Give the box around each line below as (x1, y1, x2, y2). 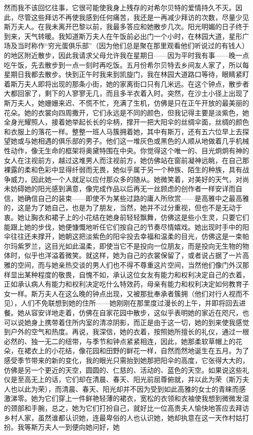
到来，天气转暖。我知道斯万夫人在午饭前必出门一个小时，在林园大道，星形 (4, 31, 242, 41)
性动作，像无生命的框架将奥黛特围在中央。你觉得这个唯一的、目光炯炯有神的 (4, 145, 249, 155)
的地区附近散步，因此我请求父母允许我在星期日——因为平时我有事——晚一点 (4, 50, 249, 60)
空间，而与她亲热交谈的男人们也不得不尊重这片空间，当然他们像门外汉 (17, 260, 242, 270)
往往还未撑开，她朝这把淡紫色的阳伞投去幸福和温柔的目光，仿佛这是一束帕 (10, 231, 249, 241)
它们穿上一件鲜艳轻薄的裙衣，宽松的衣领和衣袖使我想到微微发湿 (44, 393, 249, 403)
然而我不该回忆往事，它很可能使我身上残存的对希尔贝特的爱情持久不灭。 (4, 2, 235, 12)
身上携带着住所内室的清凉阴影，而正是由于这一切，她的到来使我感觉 (31, 317, 249, 327)
